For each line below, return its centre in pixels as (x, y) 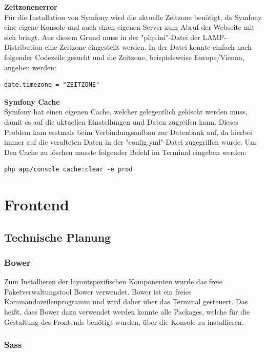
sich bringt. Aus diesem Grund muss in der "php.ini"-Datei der (102, 37)
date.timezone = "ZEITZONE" (52, 85)
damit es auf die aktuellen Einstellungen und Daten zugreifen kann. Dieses (121, 121)
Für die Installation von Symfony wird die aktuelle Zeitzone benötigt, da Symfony (133, 17)
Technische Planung (58, 237)
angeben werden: (30, 67)
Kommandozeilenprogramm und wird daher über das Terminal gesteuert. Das (126, 301)
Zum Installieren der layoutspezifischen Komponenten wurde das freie (113, 281)
